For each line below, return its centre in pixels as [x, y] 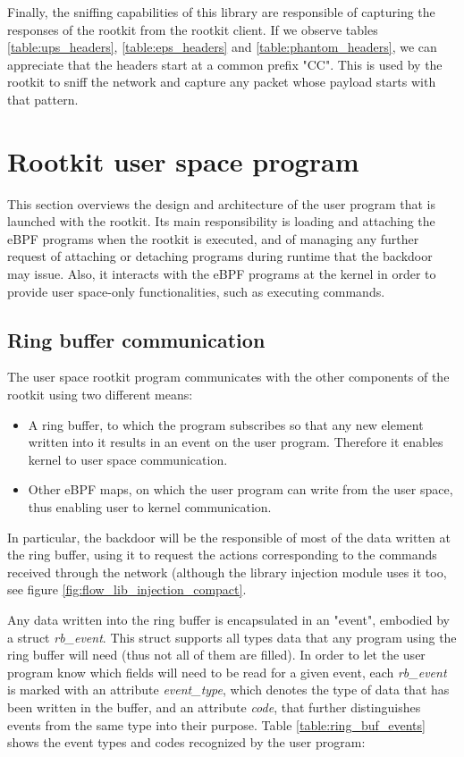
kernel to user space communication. [128, 459]
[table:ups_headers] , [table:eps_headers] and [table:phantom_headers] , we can [222, 47]
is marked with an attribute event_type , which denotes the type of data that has [228, 690]
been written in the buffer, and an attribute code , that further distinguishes [214, 707]
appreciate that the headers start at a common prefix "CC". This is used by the [225, 64]
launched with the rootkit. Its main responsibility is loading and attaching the [221, 221]
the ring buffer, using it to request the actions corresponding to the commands [222, 555]
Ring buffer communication [136, 339]
